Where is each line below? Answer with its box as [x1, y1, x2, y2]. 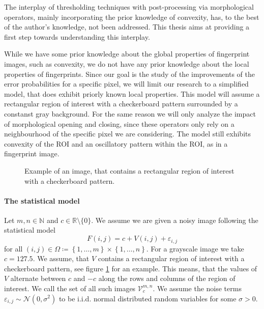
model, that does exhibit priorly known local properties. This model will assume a [4, 88, 260, 99]
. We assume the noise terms [153, 283, 242, 293]
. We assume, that [33, 253, 90, 264]
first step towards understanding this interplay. [4, 31, 150, 42]
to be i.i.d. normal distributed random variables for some [58, 293, 237, 303]
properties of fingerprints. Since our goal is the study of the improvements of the [4, 68, 255, 79]
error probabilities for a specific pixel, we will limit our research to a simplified [4, 78, 249, 89]
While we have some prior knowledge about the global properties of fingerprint [4, 48, 250, 59]
